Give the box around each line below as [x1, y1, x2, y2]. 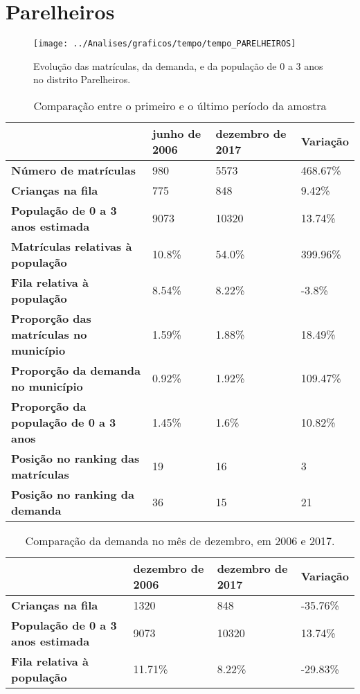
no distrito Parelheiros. [33, 72, 131, 87]
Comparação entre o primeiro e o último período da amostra [33, 97, 327, 114]
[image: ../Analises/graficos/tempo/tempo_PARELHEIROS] [33, 39, 296, 49]
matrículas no [11, 326, 87, 342]
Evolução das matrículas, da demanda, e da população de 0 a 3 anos [33, 58, 323, 73]
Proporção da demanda [11, 362, 141, 378]
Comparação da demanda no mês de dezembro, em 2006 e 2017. [25, 532, 335, 549]
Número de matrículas [11, 161, 136, 178]
